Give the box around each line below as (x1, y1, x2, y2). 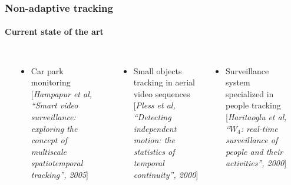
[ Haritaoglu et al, (225, 111, 287, 123)
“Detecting (133, 111, 171, 123)
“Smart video (31, 99, 78, 111)
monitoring (31, 76, 71, 88)
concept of (31, 134, 67, 146)
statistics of (133, 145, 175, 157)
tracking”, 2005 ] (31, 168, 88, 180)
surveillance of (225, 134, 278, 146)
